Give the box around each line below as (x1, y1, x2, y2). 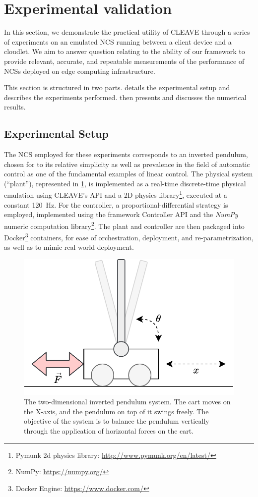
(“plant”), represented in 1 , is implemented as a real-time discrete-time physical (4, 178, 246, 188)
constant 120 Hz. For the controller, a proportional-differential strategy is (4, 199, 228, 210)
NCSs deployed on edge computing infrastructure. (4, 65, 155, 76)
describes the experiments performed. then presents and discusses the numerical (4, 92, 247, 102)
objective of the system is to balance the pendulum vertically (24, 416, 209, 426)
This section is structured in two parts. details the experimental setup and (4, 82, 230, 93)
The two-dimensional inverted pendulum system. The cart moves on (24, 396, 231, 407)
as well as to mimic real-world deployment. (4, 242, 134, 252)
